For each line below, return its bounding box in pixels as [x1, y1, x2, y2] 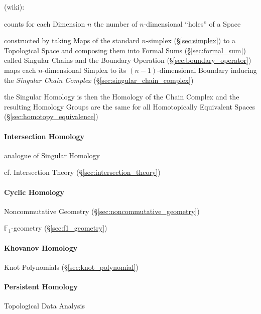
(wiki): [4, 2, 25, 12]
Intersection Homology [4, 131, 85, 141]
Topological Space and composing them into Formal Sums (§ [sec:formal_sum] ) [4, 45, 246, 55]
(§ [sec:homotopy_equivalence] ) [4, 111, 98, 122]
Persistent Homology [4, 281, 78, 291]
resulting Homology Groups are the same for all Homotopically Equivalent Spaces [4, 101, 255, 112]
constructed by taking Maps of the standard [4, 35, 140, 46]
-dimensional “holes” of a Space [144, 18, 241, 29]
